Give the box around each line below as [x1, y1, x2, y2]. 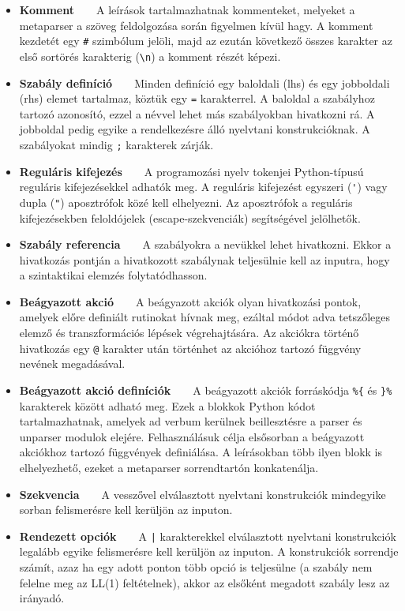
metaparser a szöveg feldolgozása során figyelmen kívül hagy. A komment [19, 17, 373, 33]
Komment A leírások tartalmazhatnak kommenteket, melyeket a [19, 2, 355, 17]
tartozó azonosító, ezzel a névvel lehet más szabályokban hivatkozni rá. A [19, 105, 375, 122]
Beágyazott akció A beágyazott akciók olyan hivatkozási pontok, [19, 293, 362, 309]
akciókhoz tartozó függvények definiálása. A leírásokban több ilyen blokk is [19, 444, 383, 460]
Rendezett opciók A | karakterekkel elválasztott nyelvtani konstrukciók [19, 527, 396, 544]
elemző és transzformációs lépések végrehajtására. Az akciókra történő [19, 324, 359, 341]
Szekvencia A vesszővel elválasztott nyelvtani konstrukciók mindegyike [19, 485, 386, 502]
